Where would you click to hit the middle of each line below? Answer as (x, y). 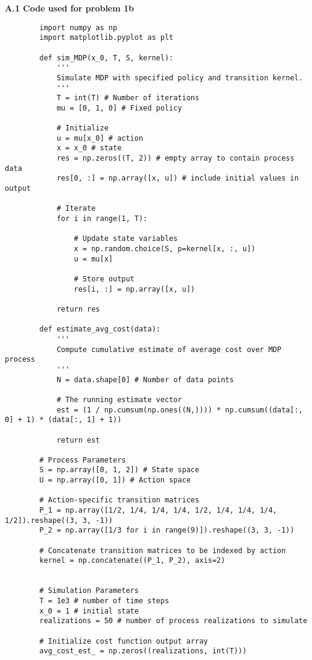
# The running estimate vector (119, 399)
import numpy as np (78, 27)
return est (78, 440)
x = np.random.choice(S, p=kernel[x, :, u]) (165, 249)
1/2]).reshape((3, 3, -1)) (59, 520)
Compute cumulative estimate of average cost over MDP (169, 349)
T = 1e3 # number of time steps (104, 601)
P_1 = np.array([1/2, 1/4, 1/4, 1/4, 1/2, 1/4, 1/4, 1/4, (158, 511)
